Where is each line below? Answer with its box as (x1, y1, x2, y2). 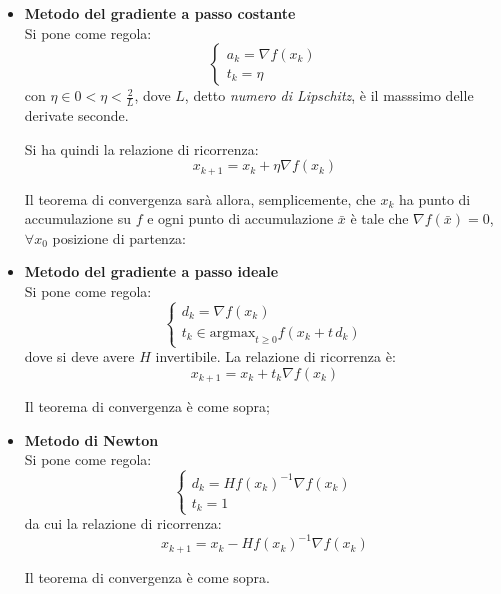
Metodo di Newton (24, 429, 159, 450)
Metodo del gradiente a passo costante (24, 3, 296, 23)
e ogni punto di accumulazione (147, 208, 334, 229)
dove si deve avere (24, 346, 135, 366)
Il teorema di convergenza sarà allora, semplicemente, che (24, 188, 376, 209)
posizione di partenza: (52, 227, 187, 248)
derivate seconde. (24, 105, 129, 126)
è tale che (350, 208, 409, 229)
